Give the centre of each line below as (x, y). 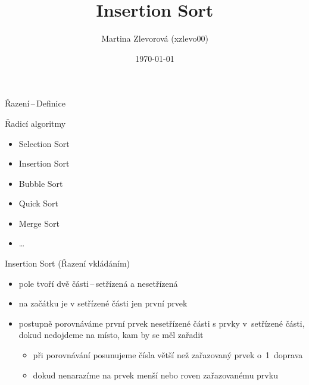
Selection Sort (44, 143)
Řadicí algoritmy (35, 123)
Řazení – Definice (35, 103)
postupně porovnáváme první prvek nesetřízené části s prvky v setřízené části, (162, 323)
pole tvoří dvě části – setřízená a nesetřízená (98, 283)
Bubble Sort (41, 183)
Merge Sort (39, 223)
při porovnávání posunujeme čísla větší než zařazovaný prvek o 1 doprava (168, 355)
